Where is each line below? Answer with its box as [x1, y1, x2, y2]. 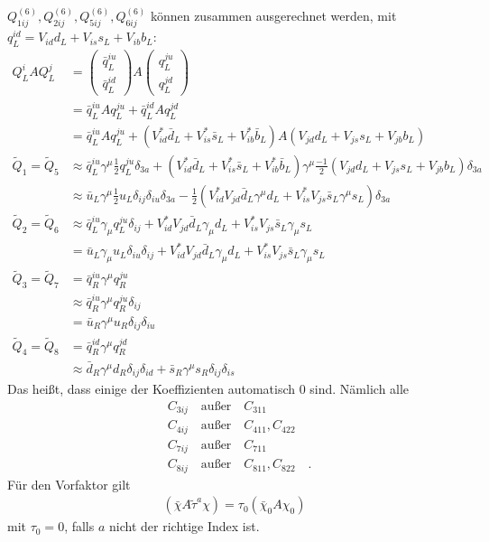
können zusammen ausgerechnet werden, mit [150, 6, 397, 25]
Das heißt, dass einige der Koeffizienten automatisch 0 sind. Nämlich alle [7, 379, 410, 398]
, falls [64, 517, 95, 536]
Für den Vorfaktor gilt [7, 474, 131, 493]
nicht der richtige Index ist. [109, 517, 260, 536]
